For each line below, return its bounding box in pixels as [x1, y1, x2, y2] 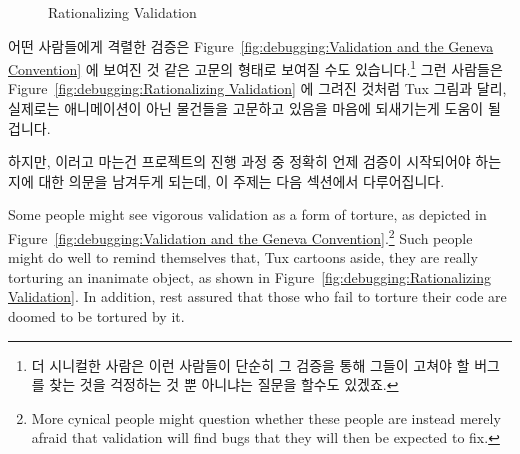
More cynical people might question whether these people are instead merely [31, 407, 501, 428]
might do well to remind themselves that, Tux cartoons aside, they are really [8, 247, 478, 268]
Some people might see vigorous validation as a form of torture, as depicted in [8, 204, 487, 225]
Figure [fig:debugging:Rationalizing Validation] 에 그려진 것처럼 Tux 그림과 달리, [8, 78, 507, 99]
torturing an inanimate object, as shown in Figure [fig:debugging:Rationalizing [8, 266, 491, 287]
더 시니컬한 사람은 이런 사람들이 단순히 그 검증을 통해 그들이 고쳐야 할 [31, 354, 470, 375]
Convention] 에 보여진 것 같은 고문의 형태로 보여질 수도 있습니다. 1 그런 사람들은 [8, 56, 503, 79]
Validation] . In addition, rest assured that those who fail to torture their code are [8, 286, 507, 307]
